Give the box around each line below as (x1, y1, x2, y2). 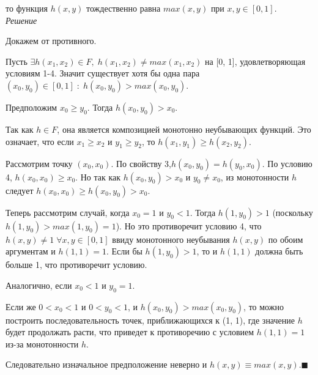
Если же (6, 300, 36, 313)
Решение (6, 13, 37, 26)
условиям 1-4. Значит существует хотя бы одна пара (6, 67, 200, 80)
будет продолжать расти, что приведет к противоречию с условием (6, 325, 254, 338)
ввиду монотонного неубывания (112, 232, 230, 245)
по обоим (268, 232, 303, 245)
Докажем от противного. (6, 34, 97, 47)
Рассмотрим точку (6, 157, 73, 169)
